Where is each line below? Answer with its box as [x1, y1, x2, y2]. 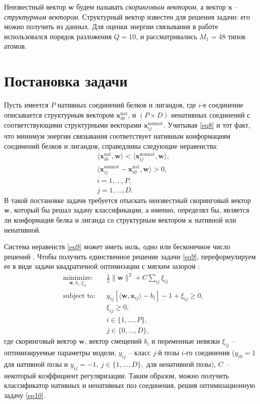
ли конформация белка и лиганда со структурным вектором [4, 214, 186, 225]
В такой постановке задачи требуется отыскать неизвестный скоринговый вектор [4, 194, 251, 205]
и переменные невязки [151, 336, 220, 346]
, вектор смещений [84, 336, 142, 346]
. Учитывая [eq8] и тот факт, [163, 119, 250, 130]
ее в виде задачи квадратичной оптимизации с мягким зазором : [4, 261, 200, 271]
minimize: [63, 274, 93, 282]
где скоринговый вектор [4, 336, 77, 346]
